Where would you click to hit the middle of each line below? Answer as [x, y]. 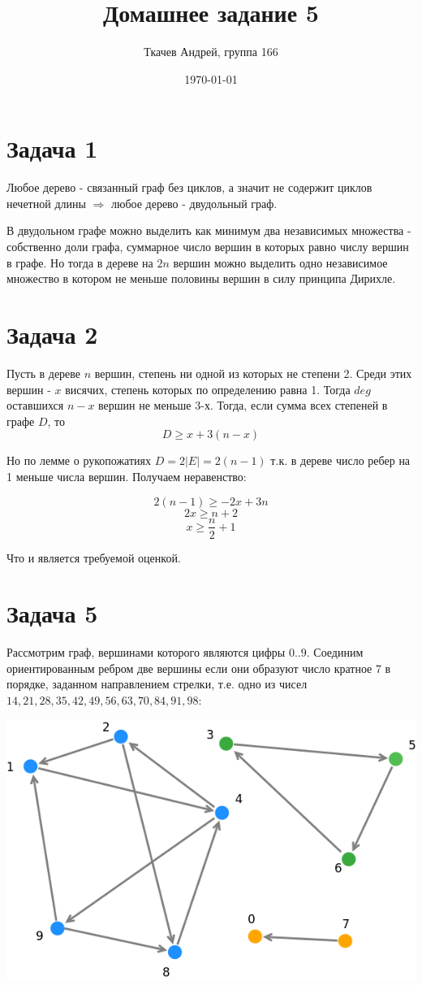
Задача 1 [52, 148]
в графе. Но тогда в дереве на [80, 262]
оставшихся [35, 405]
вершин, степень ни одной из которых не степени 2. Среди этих [253, 373]
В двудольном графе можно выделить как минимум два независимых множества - [209, 230]
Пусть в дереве [44, 373]
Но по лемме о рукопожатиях [79, 460]
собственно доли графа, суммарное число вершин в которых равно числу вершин [208, 247]
